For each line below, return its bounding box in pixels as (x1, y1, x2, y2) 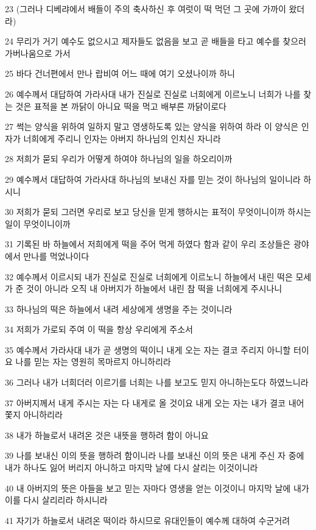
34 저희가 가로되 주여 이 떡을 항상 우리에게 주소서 (5, 323, 193, 336)
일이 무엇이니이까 (5, 217, 71, 230)
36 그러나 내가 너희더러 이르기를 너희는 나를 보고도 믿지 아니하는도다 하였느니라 (5, 376, 309, 389)
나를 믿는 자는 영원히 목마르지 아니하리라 (15, 355, 171, 368)
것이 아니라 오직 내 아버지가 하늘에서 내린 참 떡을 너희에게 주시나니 (26, 282, 283, 295)
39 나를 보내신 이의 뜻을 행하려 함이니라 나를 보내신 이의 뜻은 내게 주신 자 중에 (5, 449, 304, 462)
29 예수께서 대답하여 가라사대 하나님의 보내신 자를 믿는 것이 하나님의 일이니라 (5, 172, 301, 185)
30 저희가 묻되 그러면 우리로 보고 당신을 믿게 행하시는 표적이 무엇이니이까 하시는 (5, 205, 312, 218)
